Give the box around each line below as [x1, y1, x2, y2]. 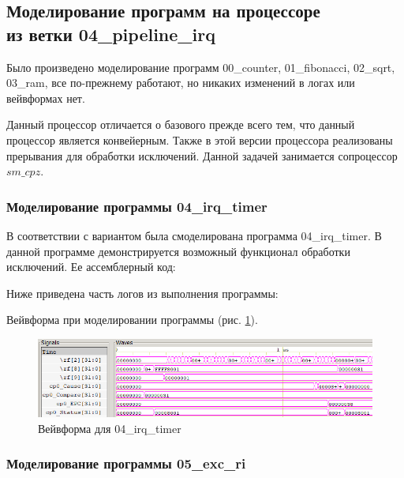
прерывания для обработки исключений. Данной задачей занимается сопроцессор [6, 147, 398, 164]
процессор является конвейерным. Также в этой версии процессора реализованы [6, 131, 393, 148]
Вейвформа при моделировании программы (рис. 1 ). [6, 311, 258, 328]
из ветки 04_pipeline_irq [6, 21, 216, 46]
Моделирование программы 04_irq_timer [6, 196, 267, 216]
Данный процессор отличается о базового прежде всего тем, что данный [6, 116, 355, 133]
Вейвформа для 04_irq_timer [38, 420, 181, 436]
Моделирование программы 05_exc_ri [6, 454, 246, 473]
